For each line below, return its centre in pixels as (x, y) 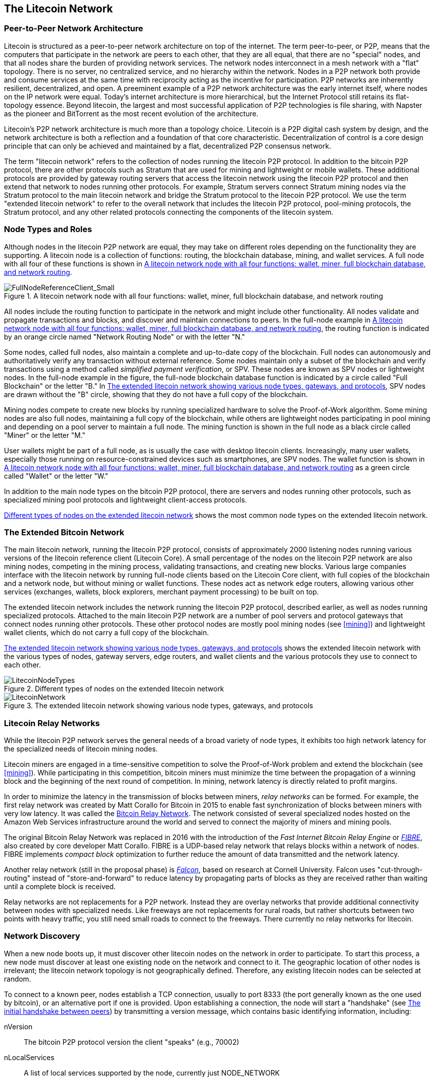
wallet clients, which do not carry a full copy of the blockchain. (107, 633)
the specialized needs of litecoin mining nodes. (81, 749)
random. (18, 979)
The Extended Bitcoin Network (64, 532)
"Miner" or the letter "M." (45, 435)
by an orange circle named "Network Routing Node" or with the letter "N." (125, 336)
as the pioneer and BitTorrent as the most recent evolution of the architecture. (131, 113)
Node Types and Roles (48, 229)
